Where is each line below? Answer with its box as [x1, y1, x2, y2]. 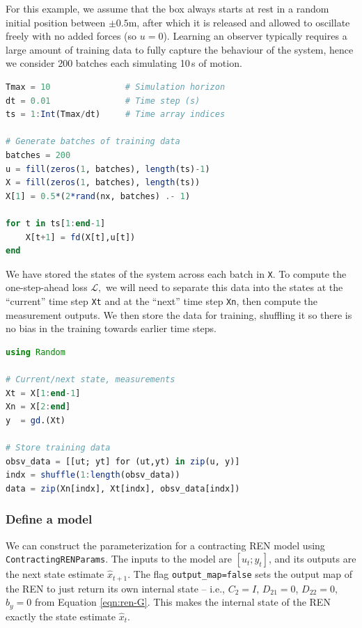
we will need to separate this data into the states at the [106, 280, 343, 295]
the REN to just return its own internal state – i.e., [6, 581, 225, 595]
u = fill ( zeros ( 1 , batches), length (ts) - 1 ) [6, 164, 210, 174]
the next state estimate [6, 567, 104, 581]
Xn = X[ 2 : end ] [6, 402, 71, 412]
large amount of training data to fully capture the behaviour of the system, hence [6, 42, 354, 56]
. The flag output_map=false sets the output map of [127, 567, 353, 581]
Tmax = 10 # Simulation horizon [6, 81, 226, 92]
